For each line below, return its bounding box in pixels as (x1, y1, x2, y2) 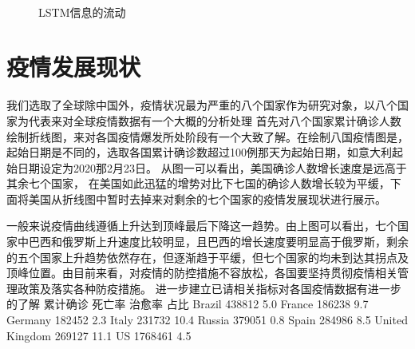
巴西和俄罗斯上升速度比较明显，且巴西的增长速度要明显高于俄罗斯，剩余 (28, 233, 409, 250)
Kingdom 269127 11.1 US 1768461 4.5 (6, 327, 192, 343)
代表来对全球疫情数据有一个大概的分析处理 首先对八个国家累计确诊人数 (28, 112, 401, 129)
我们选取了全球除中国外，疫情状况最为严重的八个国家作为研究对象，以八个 (6, 97, 397, 113)
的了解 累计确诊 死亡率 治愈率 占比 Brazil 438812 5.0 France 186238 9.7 (6, 295, 369, 312)
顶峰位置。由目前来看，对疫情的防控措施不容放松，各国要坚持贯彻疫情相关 (6, 264, 397, 281)
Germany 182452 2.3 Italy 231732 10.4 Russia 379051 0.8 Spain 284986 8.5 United (6, 311, 408, 328)
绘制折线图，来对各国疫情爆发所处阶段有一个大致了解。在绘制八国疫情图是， (6, 128, 409, 145)
